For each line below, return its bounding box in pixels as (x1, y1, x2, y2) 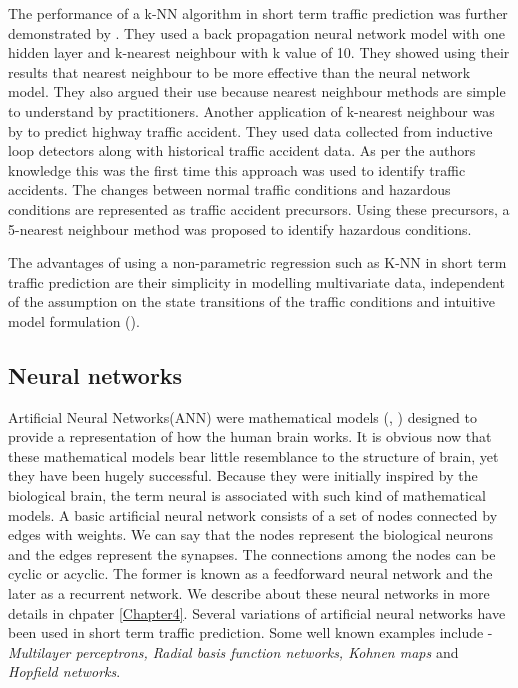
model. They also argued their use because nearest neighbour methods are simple (8, 81, 506, 102)
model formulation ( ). (8, 310, 140, 331)
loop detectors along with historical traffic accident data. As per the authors (8, 140, 476, 161)
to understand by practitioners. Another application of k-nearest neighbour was (8, 100, 495, 121)
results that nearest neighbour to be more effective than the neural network (8, 61, 471, 82)
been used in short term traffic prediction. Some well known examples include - (8, 622, 493, 643)
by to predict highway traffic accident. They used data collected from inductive (8, 120, 493, 141)
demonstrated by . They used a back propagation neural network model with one (8, 22, 505, 43)
